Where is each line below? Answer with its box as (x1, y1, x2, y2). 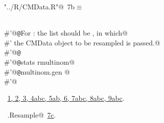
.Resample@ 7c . (7, 109, 56, 120)
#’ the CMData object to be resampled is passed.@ (4, 37, 161, 47)
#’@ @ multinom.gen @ (4, 66, 70, 77)
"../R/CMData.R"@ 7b (4, 1, 75, 11)
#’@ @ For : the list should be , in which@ (4, 28, 128, 38)
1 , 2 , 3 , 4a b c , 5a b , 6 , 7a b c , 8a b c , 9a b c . (7, 93, 124, 103)
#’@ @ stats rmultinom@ (4, 57, 75, 67)
